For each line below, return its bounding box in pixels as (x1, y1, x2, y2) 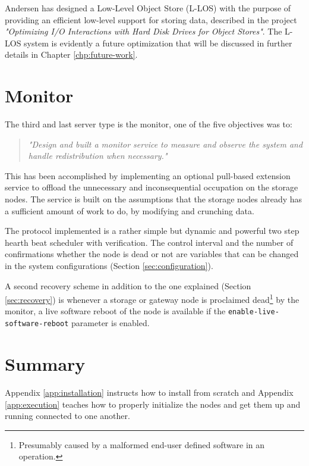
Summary (5, 351, 86, 376)
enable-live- (228, 308, 279, 317)
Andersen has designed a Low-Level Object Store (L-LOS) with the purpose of (5, 2, 291, 14)
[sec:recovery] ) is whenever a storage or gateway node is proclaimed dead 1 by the (5, 292, 299, 305)
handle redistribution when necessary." (28, 149, 168, 162)
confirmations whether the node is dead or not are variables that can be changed (5, 248, 299, 260)
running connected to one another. (5, 409, 130, 422)
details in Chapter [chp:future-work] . (5, 48, 138, 61)
